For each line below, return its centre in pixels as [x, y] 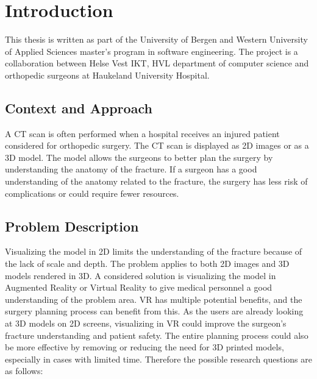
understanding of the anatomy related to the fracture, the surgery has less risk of [156, 181]
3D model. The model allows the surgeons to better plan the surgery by [139, 157]
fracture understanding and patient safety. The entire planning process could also [157, 335]
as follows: [24, 371]
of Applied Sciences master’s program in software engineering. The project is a [151, 51]
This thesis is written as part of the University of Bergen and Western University [156, 39]
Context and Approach [79, 108]
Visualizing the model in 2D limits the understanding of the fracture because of [154, 251]
